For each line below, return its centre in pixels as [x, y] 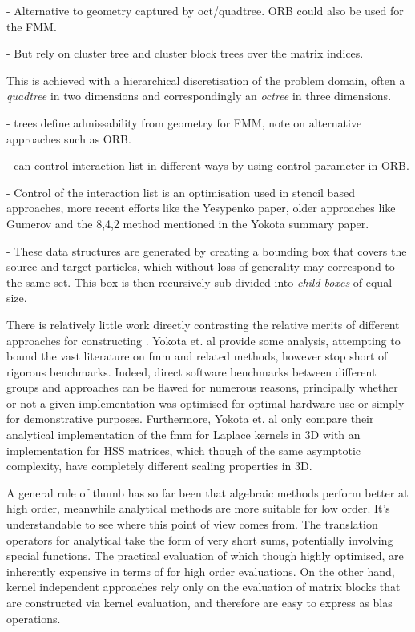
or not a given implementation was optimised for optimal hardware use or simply [205, 403]
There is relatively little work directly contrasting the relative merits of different [203, 324]
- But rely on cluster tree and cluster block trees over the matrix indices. [185, 53]
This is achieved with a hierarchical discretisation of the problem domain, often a [206, 80]
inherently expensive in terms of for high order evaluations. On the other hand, [201, 571]
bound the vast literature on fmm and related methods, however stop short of [197, 356]
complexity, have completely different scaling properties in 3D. [159, 466]
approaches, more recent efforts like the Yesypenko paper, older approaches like [201, 208]
